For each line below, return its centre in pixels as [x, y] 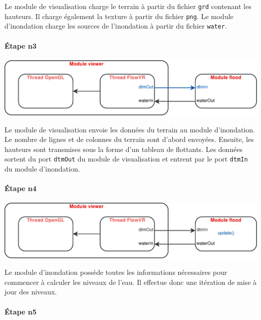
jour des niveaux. [31, 292]
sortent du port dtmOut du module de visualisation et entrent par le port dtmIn [126, 159]
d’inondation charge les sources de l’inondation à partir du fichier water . [116, 26]
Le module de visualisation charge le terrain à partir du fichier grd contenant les [128, 6]
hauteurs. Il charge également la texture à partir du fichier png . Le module [119, 16]
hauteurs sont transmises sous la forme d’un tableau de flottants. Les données [124, 149]
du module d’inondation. [42, 169]
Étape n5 [21, 311]
